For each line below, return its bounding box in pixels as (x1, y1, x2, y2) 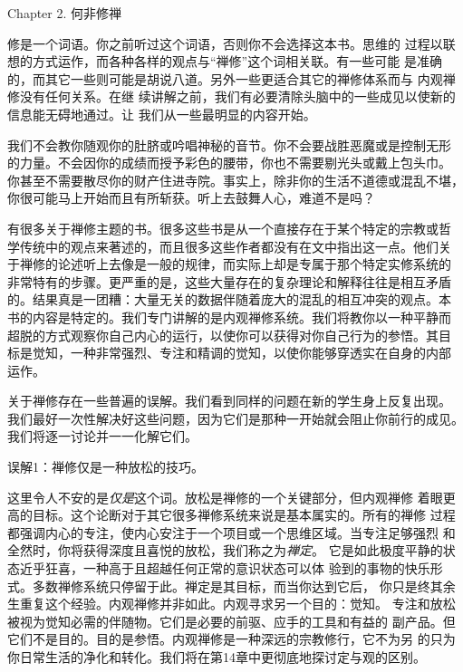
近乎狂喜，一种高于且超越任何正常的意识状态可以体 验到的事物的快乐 (19, 559, 430, 578)
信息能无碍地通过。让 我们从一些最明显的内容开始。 (7, 104, 316, 123)
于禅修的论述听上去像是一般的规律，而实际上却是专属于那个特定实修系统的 (7, 254, 451, 274)
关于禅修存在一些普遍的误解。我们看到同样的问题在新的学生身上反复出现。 (7, 391, 451, 410)
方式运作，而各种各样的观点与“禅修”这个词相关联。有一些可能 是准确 (32, 52, 442, 71)
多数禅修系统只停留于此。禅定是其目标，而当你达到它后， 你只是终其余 (32, 576, 456, 595)
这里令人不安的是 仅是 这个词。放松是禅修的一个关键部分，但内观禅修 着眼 (7, 487, 443, 506)
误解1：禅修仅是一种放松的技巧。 (7, 457, 204, 476)
